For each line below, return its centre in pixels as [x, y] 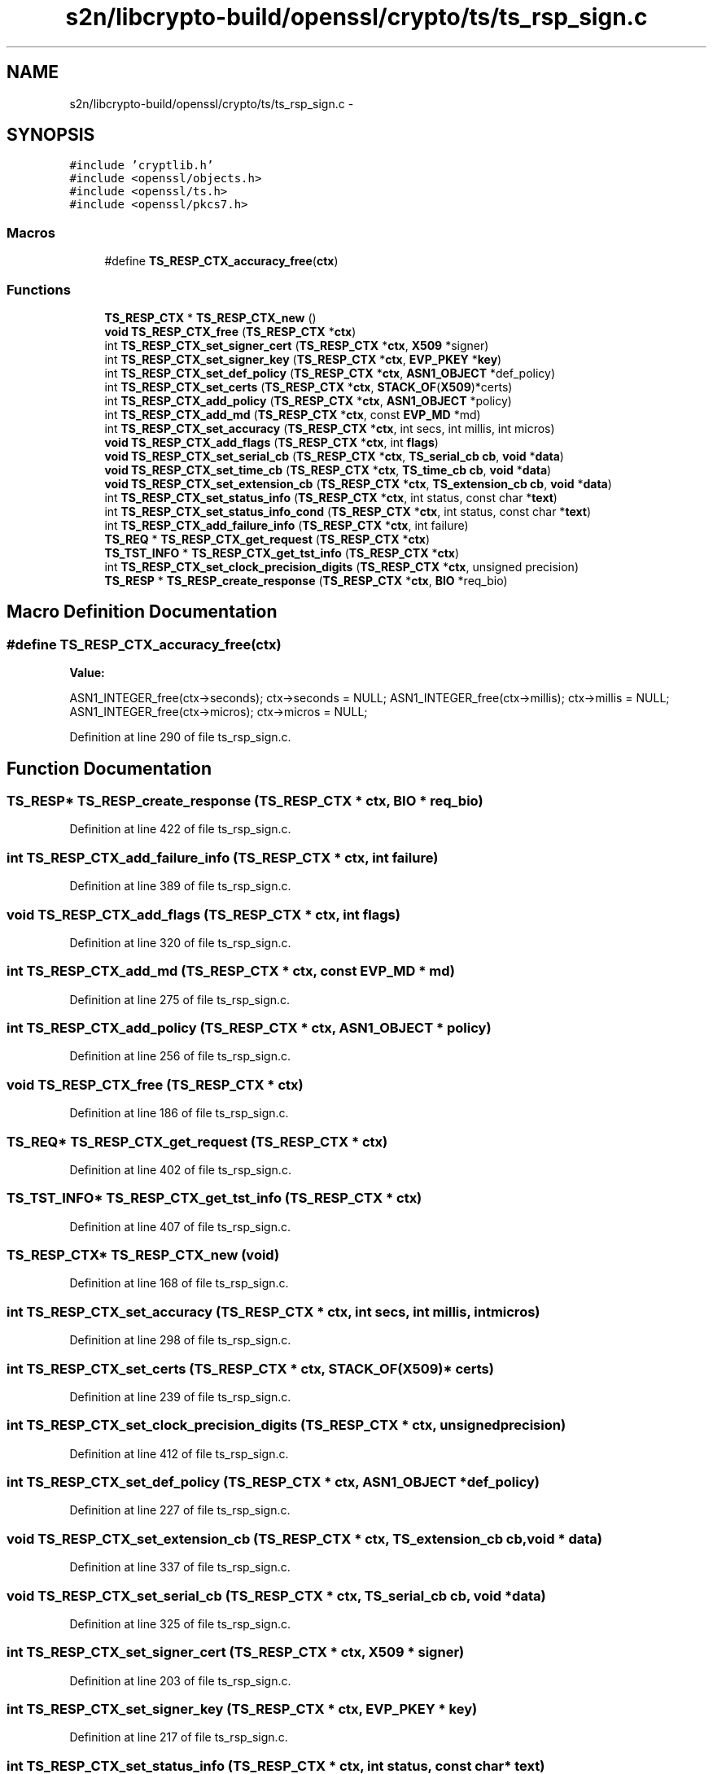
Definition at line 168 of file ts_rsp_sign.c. [179, 1283]
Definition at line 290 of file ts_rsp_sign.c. [180, 737]
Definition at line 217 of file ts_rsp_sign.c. [179, 1737]
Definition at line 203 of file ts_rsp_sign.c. [180, 1680]
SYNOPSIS [51, 135]
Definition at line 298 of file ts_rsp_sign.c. [180, 1340]
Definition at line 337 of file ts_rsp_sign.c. [180, 1567]
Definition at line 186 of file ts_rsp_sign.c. [179, 1113]
